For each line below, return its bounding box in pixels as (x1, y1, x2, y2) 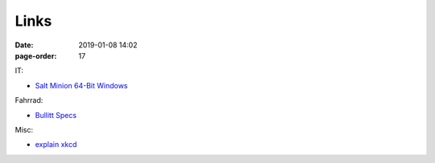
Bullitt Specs (35, 110, 77, 120)
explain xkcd (35, 140, 77, 149)
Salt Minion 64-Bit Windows (35, 80, 128, 90)
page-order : (14, 51, 57, 60)
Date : (14, 40, 34, 50)
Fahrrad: (14, 96, 43, 105)
